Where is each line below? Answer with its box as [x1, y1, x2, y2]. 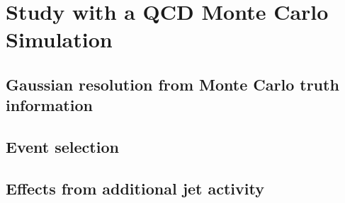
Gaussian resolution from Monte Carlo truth [6, 73, 339, 95]
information [6, 94, 93, 116]
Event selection [6, 136, 119, 158]
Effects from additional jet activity [6, 177, 264, 199]
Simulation [6, 25, 113, 54]
